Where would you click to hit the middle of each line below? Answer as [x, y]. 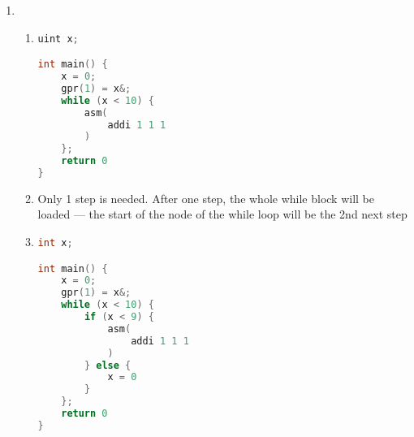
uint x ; [58, 39]
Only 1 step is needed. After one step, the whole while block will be [206, 198]
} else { [108, 365]
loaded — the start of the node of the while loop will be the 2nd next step [222, 214]
